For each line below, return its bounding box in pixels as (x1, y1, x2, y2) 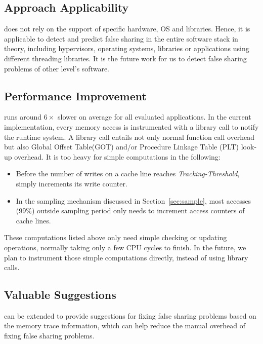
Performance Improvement (4, 88, 147, 103)
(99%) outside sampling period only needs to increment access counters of (16, 205, 245, 216)
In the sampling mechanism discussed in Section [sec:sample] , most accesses (16, 195, 251, 206)
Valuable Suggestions (4, 287, 116, 302)
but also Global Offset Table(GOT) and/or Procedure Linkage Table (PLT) (4, 141, 239, 152)
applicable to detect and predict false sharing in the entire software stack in (4, 33, 238, 44)
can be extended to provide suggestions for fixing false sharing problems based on (4, 310, 256, 321)
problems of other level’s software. (4, 63, 109, 73)
